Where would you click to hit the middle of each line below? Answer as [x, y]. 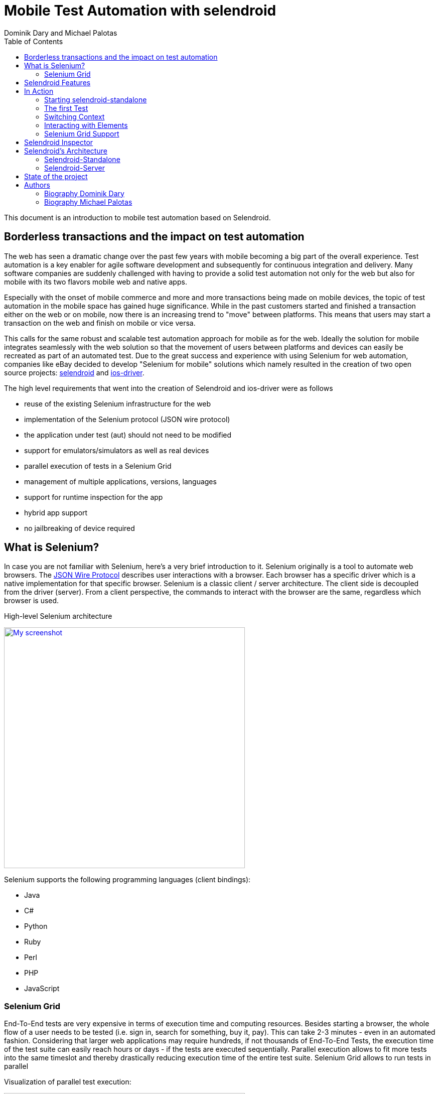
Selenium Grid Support [82, 133]
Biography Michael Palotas [88, 202]
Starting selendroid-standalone [96, 99]
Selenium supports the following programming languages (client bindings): [127, 880]
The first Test [66, 108]
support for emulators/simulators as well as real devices [117, 450]
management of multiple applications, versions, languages [120, 481]
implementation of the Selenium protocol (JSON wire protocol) [127, 419]
